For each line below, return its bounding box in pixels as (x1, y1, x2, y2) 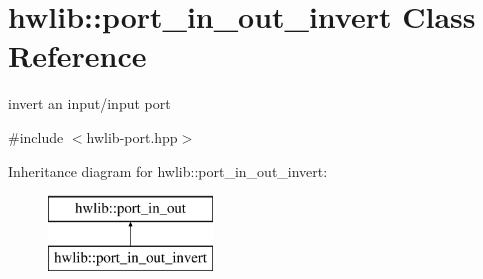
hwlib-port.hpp (86, 126, 178, 147)
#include (8, 126, 64, 147)
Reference (8, 35, 147, 76)
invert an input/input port (8, 93, 171, 114)
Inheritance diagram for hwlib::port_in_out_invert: (8, 160, 328, 181)
